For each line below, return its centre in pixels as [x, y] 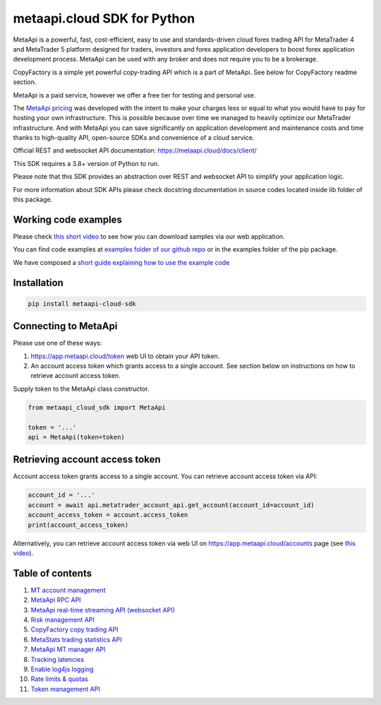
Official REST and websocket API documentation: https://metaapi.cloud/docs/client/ [135, 150]
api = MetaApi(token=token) [76, 437]
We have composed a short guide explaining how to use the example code [121, 262]
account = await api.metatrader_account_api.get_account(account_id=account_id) [171, 505]
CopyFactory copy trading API [75, 629]
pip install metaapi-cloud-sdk [82, 303]
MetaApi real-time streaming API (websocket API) [103, 610]
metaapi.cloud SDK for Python [104, 18]
